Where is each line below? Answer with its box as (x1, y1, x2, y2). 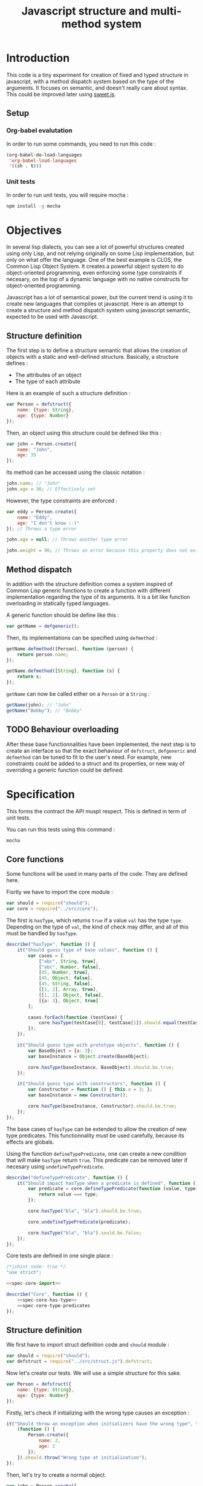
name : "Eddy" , (17, 514, 53, 521)
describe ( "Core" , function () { (6, 1291, 88, 1298)
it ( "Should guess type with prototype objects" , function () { (17, 1042, 180, 1048)
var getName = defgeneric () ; (6, 623, 80, 629)
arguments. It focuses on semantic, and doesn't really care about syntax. (6, 84, 188, 92)
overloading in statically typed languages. (6, 599, 111, 607)
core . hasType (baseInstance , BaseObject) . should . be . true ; (28, 1064, 174, 1070)
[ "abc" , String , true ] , (38, 958, 98, 964)
